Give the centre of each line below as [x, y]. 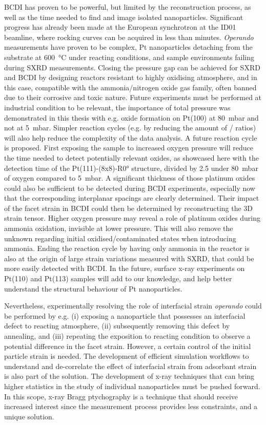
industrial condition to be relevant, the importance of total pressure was [117, 107]
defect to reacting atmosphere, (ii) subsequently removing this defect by [117, 326]
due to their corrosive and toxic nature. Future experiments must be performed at [133, 97]
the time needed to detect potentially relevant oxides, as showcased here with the [131, 157]
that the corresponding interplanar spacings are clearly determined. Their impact [132, 198]
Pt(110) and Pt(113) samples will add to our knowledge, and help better [118, 278]
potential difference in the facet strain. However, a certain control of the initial [128, 346]
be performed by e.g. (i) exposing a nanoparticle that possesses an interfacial [125, 315]
